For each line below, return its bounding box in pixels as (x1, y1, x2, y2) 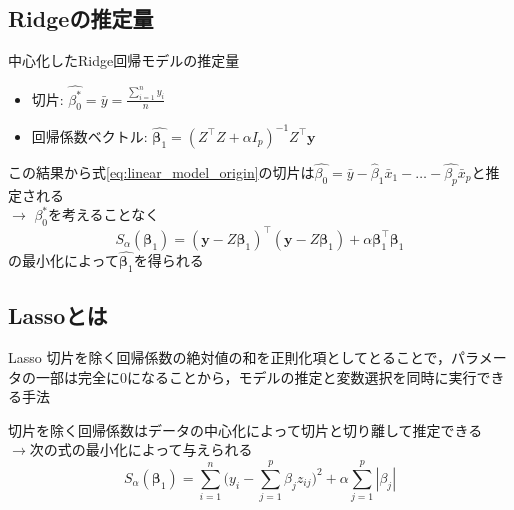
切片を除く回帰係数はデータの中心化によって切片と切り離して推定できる (8, 419, 483, 440)
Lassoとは (8, 300, 108, 331)
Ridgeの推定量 (8, 3, 154, 34)
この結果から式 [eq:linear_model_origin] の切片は (8, 162, 315, 183)
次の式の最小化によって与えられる (29, 439, 253, 460)
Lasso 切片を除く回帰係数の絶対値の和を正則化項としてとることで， (8, 346, 452, 367)
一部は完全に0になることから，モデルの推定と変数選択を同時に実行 (35, 366, 477, 387)
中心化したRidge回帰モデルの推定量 (8, 50, 240, 71)
